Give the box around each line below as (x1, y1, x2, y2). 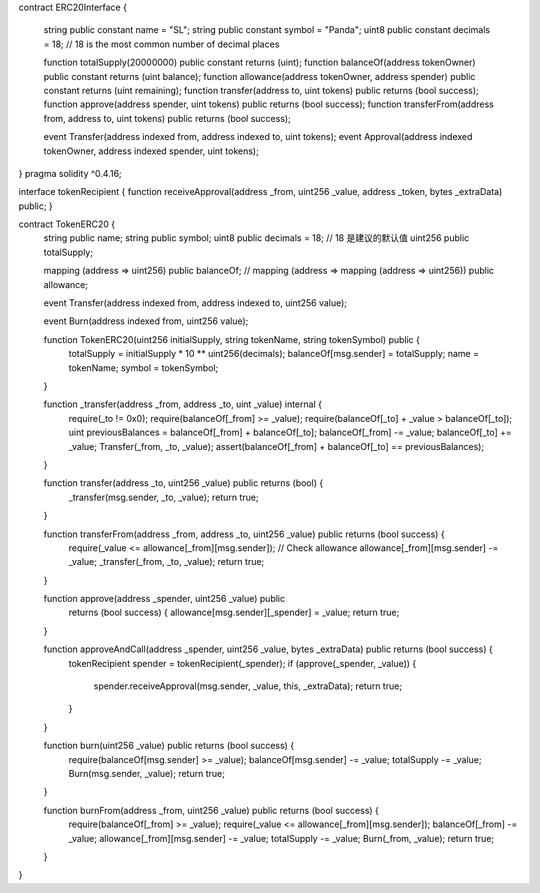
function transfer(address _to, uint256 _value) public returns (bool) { (43, 477, 324, 489)
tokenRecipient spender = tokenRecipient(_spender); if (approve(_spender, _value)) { (68, 657, 417, 669)
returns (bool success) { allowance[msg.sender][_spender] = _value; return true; (68, 606, 400, 619)
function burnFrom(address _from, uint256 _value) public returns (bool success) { (43, 804, 380, 816)
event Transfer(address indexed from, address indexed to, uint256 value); (43, 297, 348, 309)
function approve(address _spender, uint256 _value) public (43, 593, 285, 605)
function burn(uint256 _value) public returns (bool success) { (43, 740, 295, 752)
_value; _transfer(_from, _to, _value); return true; (68, 556, 265, 568)
